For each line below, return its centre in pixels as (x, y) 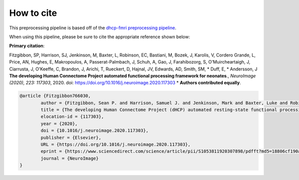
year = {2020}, (59, 123)
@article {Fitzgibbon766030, (55, 96)
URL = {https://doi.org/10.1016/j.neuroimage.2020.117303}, (116, 145)
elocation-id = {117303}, (72, 117)
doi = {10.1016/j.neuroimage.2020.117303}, (95, 131)
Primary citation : (27, 46)
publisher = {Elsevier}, (71, 137)
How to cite (33, 13)
